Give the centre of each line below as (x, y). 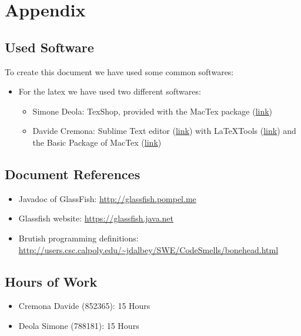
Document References (73, 174)
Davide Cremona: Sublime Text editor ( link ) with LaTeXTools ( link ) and (164, 131)
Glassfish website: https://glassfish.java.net (96, 218)
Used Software (49, 47)
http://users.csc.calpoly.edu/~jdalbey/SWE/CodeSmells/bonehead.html (148, 249)
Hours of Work (51, 281)
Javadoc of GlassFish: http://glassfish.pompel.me (107, 198)
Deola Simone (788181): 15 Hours (79, 325)
